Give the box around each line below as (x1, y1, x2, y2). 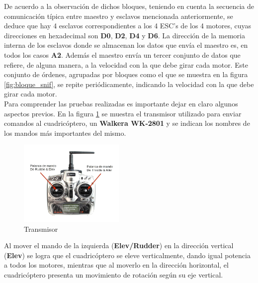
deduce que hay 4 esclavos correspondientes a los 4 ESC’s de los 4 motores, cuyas (4, 20, 252, 31)
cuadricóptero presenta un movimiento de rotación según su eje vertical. (4, 270, 223, 280)
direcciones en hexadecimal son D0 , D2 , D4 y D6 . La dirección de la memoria (4, 30, 245, 40)
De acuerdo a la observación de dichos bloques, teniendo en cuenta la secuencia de (4, 1, 254, 11)
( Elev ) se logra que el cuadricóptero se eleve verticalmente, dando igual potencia (4, 250, 251, 260)
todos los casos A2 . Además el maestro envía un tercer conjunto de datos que (4, 49, 241, 60)
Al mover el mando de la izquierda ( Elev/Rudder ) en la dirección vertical (4, 240, 234, 251)
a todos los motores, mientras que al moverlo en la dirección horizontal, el (4, 260, 229, 270)
